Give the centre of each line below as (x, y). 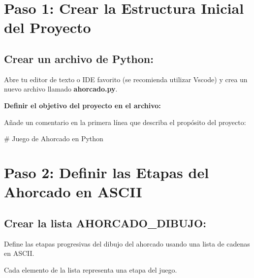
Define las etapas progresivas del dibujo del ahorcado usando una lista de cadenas (127, 243)
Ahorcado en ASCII (73, 192)
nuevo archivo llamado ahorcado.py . (61, 89)
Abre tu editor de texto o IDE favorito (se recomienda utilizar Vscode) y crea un (126, 79)
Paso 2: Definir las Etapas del (107, 172)
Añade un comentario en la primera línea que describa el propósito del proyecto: (125, 122)
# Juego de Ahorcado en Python (54, 139)
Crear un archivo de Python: (79, 58)
